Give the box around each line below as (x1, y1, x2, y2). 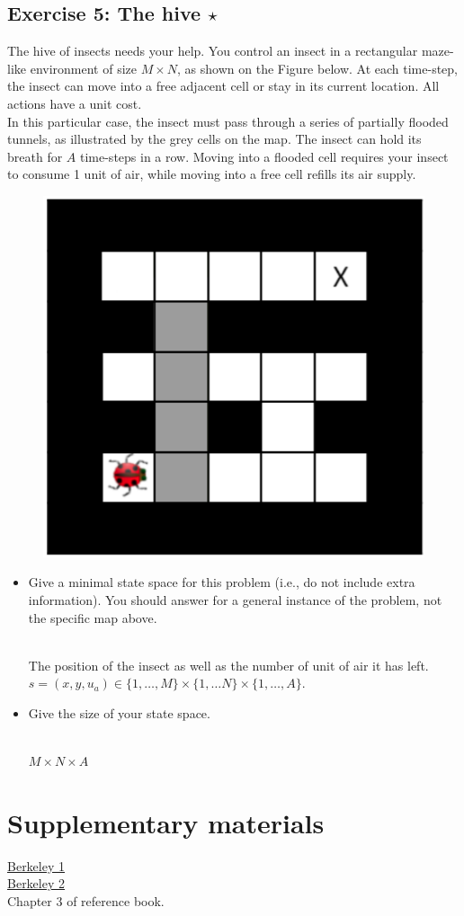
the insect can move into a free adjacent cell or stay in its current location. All (7, 76, 440, 95)
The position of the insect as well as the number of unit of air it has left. (28, 655, 429, 674)
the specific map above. (28, 608, 157, 627)
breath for (7, 147, 63, 165)
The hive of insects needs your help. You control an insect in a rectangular (7, 41, 418, 60)
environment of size (30, 58, 137, 77)
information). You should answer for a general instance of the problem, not (28, 591, 442, 609)
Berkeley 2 (7, 874, 65, 893)
